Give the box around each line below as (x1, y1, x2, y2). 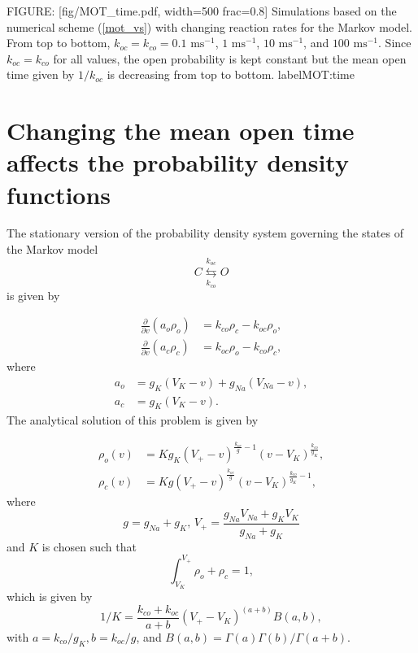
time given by (7, 66, 75, 83)
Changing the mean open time (7, 114, 355, 147)
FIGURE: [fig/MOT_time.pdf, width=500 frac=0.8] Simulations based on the (7, 2, 397, 19)
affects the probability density (7, 146, 349, 179)
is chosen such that (41, 538, 137, 555)
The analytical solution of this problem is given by (7, 411, 259, 428)
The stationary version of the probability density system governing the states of (7, 224, 403, 242)
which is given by (7, 588, 93, 605)
